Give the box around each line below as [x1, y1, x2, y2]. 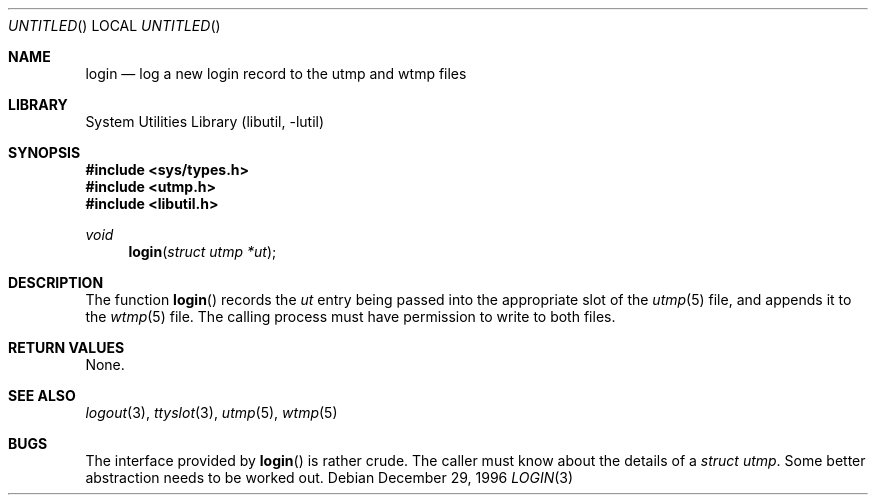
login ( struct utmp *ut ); [128, 243, 277, 260]
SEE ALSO [8, 387, 76, 404]
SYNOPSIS [8, 144, 81, 161]
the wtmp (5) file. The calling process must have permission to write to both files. [85, 308, 616, 325]
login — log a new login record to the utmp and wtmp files [85, 65, 467, 82]
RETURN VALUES [8, 339, 125, 356]
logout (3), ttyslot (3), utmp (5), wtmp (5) [85, 404, 338, 421]
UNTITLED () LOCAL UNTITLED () [8, 17, 221, 34]
